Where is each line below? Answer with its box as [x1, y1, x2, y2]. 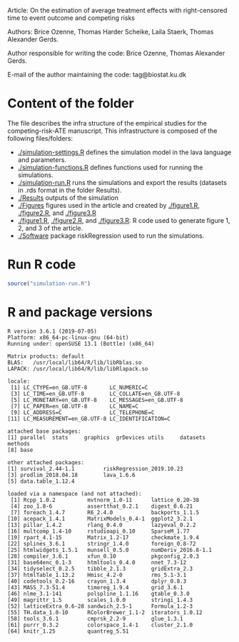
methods [7, 440, 31, 447]
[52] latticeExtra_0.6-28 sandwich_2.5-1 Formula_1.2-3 [7, 603, 193, 610]
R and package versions [7, 304, 153, 320]
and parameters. [17, 155, 66, 164]
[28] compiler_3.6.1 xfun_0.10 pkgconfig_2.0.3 [7, 553, 200, 560]
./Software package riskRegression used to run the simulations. [17, 231, 205, 240]
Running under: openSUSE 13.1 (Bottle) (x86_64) [7, 340, 155, 347]
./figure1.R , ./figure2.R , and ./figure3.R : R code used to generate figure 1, [17, 216, 230, 224]
